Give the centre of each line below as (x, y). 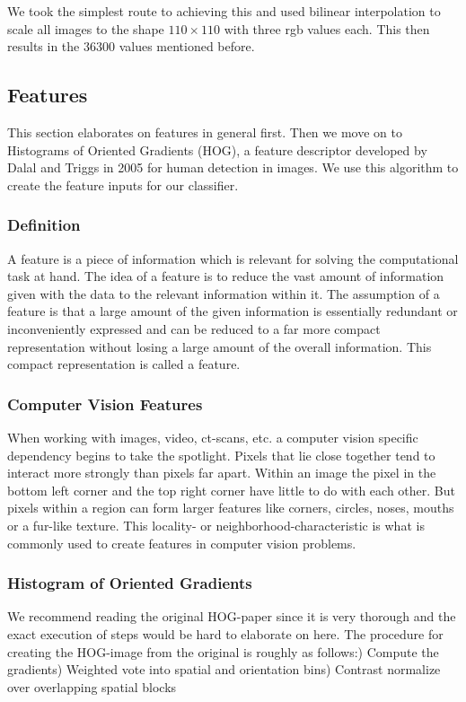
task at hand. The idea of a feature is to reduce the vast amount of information (226, 276)
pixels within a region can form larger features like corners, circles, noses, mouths (231, 508)
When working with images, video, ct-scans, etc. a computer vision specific (213, 437)
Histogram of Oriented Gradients (130, 583)
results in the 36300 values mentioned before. (131, 46)
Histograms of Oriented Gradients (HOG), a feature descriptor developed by (217, 149)
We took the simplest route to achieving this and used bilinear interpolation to (224, 11)
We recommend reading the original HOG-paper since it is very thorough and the (232, 616)
